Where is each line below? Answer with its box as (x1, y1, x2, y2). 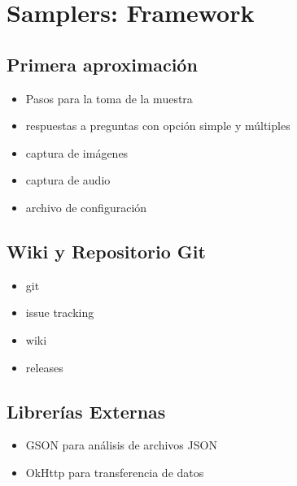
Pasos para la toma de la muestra (25, 89, 193, 106)
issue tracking (25, 304, 94, 321)
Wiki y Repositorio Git (7, 238, 206, 263)
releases (25, 358, 63, 375)
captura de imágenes (25, 144, 129, 161)
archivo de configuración (25, 198, 147, 215)
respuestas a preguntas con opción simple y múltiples (25, 117, 290, 134)
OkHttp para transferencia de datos (25, 463, 204, 480)
